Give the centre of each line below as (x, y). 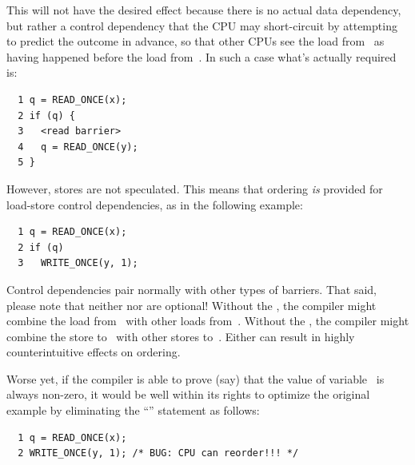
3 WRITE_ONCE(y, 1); (78, 263)
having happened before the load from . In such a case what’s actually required (202, 56)
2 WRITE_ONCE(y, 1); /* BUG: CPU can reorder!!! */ (158, 453)
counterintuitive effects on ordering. (94, 352)
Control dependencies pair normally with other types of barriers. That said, (192, 289)
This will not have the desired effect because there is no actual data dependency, (204, 10)
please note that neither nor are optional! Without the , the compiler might (192, 305)
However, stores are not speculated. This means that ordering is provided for (195, 188)
